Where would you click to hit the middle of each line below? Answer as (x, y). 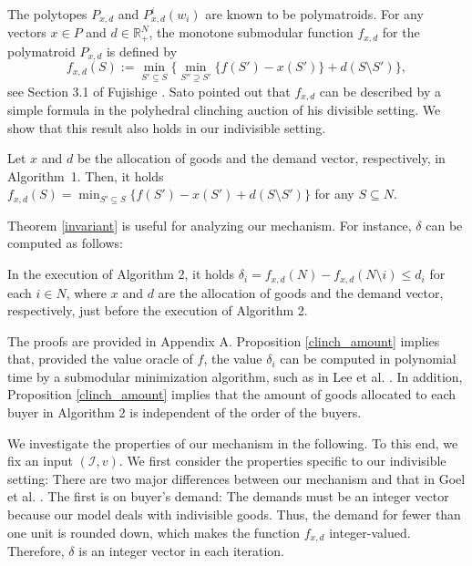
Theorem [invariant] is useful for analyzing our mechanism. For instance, (210, 225)
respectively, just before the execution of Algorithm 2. (158, 310)
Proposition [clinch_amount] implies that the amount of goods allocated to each (232, 394)
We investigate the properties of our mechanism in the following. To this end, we (233, 443)
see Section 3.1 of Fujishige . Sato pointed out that (149, 91)
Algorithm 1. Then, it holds (86, 175)
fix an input (40, 461)
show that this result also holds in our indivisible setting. (167, 127)
